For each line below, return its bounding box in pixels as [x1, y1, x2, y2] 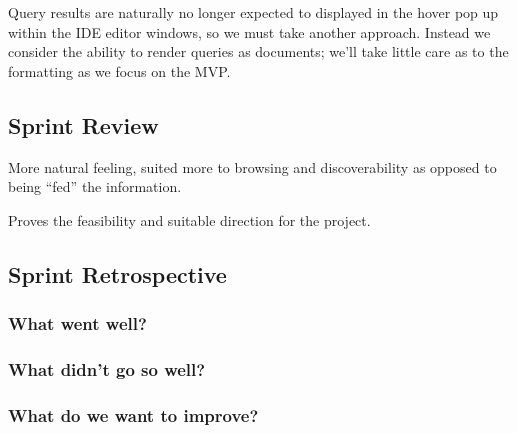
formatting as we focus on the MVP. [8, 60, 231, 81]
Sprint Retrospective [8, 258, 227, 289]
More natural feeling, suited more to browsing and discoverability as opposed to [8, 156, 497, 177]
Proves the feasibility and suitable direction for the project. [8, 209, 371, 230]
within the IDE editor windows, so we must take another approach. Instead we [8, 21, 491, 42]
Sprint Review [8, 109, 159, 140]
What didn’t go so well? [8, 356, 206, 381]
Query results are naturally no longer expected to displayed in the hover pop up [8, 2, 499, 22]
